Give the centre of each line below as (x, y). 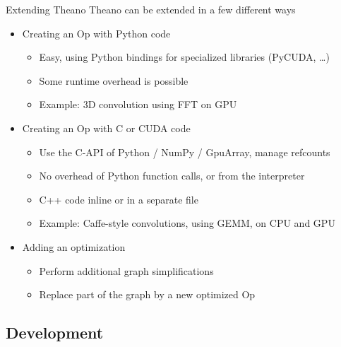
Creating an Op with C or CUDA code (106, 128)
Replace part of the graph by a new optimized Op (147, 294)
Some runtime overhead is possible (114, 80)
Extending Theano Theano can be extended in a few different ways (151, 9)
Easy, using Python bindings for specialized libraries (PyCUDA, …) (184, 57)
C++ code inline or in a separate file (119, 199)
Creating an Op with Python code (96, 33)
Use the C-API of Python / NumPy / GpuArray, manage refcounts (185, 152)
